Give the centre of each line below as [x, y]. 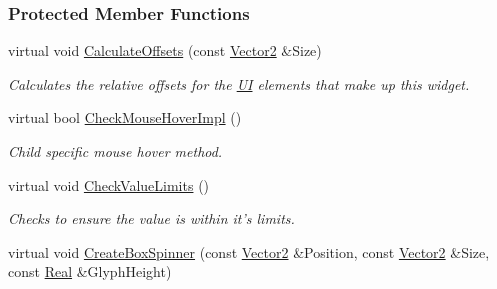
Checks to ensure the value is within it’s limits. [151, 218]
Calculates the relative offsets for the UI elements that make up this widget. [239, 83]
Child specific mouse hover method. [115, 151]
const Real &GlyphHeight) [90, 271]
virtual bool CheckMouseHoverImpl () [125, 117]
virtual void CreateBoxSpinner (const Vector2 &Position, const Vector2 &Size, [249, 251]
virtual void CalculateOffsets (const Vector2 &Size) [165, 50]
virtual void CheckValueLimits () [109, 184]
